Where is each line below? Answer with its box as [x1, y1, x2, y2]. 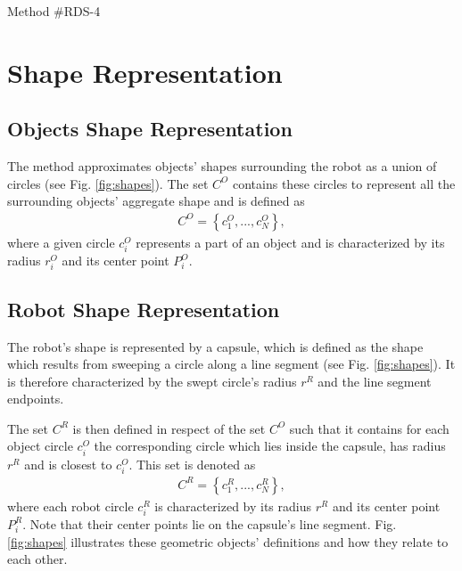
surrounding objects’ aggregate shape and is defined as [7, 192, 305, 210]
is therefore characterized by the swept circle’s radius [7, 371, 297, 390]
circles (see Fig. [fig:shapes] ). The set [7, 174, 209, 192]
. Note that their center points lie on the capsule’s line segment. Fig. [22, 514, 397, 533]
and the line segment [318, 371, 432, 390]
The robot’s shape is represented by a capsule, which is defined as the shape [7, 337, 424, 355]
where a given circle [7, 232, 115, 251]
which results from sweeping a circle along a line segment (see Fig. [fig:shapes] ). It [7, 355, 456, 373]
